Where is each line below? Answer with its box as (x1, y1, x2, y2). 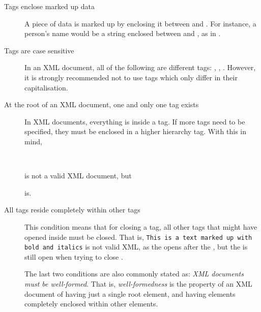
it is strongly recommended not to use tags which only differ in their (24, 72, 238, 82)
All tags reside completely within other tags (4, 204, 140, 215)
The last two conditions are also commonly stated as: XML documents (24, 268, 244, 279)
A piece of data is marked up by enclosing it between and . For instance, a (24, 18, 256, 28)
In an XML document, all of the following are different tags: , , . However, (24, 62, 256, 73)
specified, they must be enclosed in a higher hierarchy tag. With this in (24, 126, 246, 137)
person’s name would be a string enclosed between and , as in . (24, 28, 221, 39)
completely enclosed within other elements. (24, 298, 158, 309)
